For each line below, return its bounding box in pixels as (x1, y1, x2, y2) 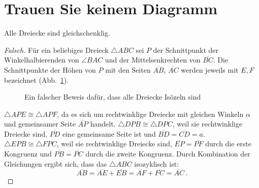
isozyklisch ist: (134, 158, 179, 169)
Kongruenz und (4, 148, 52, 159)
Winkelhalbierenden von (4, 54, 79, 65)
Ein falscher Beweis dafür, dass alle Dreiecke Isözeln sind (24, 91, 201, 102)
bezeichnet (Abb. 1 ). (4, 74, 69, 85)
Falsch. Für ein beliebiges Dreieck (4, 44, 109, 55)
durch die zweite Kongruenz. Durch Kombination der (85, 148, 250, 159)
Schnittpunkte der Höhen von (4, 64, 96, 75)
